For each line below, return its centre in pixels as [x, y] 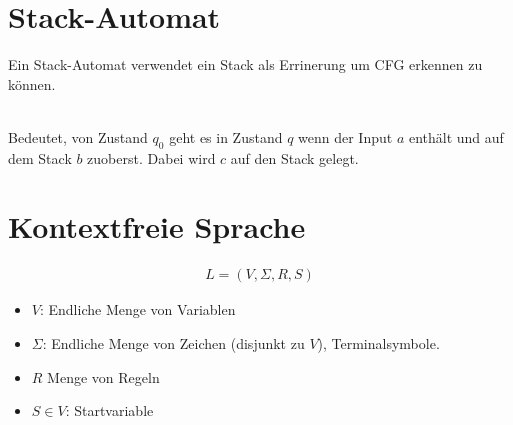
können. [32, 83]
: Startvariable [109, 410]
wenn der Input [345, 136]
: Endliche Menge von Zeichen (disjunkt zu [173, 343]
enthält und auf [456, 136]
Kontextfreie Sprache [157, 226]
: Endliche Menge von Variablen [137, 309]
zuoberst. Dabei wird [151, 157]
